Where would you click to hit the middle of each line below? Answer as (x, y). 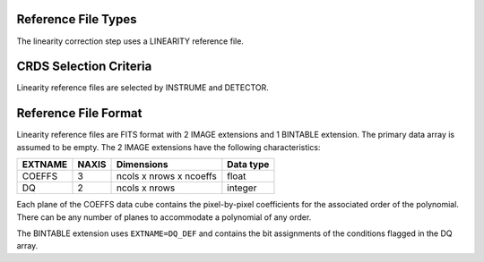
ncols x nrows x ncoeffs (166, 176)
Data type (248, 165)
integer (242, 188)
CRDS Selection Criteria (84, 67)
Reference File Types (77, 19)
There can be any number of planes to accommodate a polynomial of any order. (164, 217)
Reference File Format (79, 113)
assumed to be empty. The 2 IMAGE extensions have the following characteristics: (169, 147)
